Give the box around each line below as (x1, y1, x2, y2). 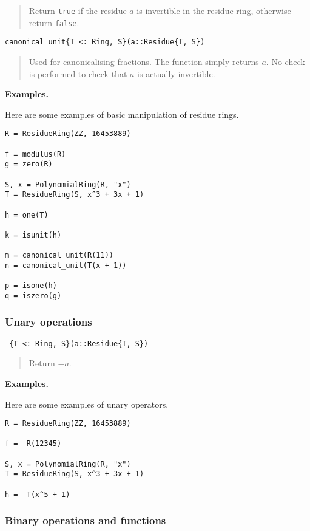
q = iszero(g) (5, 291, 62, 300)
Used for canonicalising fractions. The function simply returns (29, 55, 259, 67)
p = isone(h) (5, 281, 57, 290)
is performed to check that (29, 67, 127, 80)
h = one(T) (5, 210, 49, 219)
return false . (29, 16, 79, 29)
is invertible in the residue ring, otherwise (136, 4, 291, 16)
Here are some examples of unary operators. (5, 397, 169, 410)
